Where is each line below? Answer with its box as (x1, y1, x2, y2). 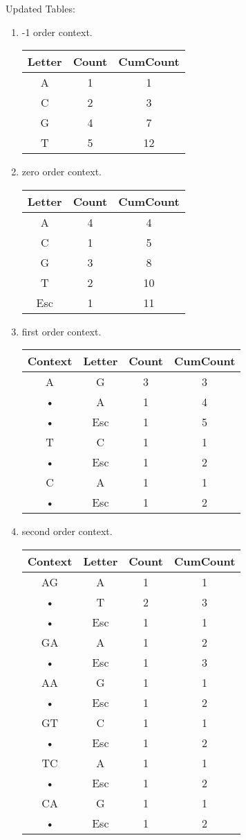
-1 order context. (21, 24, 93, 39)
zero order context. (21, 164, 102, 179)
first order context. (21, 324, 102, 338)
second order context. (21, 524, 113, 539)
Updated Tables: (6, 1, 75, 15)
